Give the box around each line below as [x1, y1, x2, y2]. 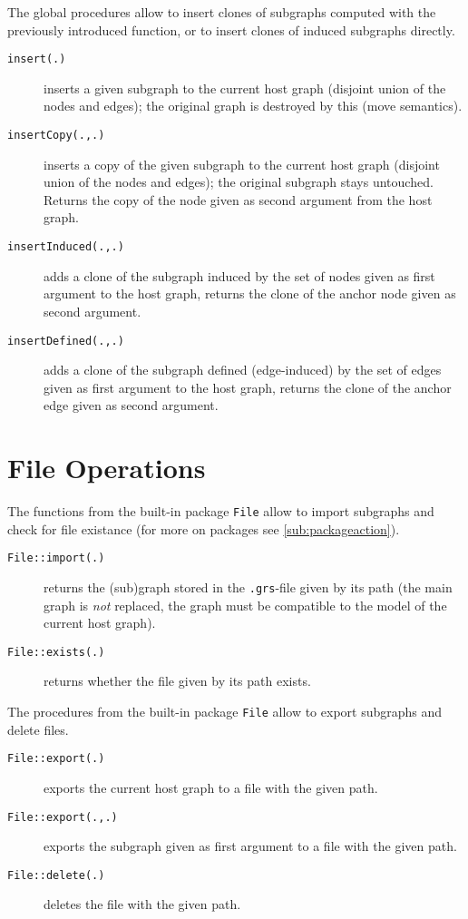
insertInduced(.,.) [7, 240, 124, 254]
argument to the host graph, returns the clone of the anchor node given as [44, 284, 456, 303]
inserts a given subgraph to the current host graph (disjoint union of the [44, 78, 446, 97]
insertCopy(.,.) [7, 129, 105, 142]
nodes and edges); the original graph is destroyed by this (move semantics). [44, 96, 463, 115]
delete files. [7, 719, 69, 738]
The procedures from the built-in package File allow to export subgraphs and [7, 702, 443, 721]
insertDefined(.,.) [7, 334, 124, 347]
